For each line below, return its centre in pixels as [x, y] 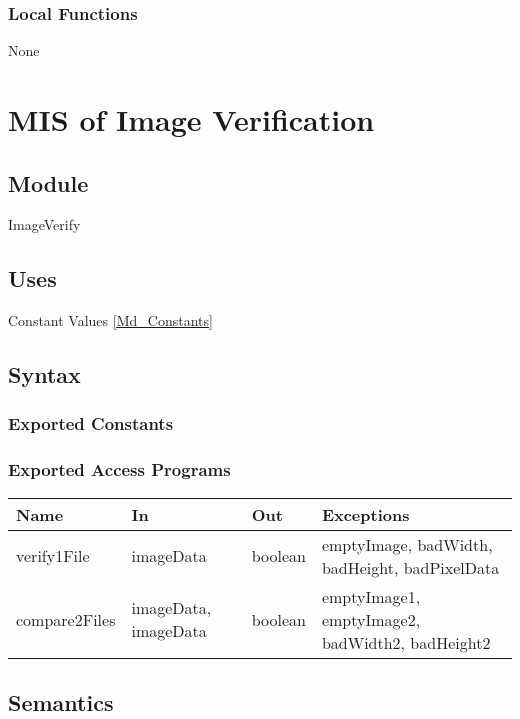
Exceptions [365, 514]
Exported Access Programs [119, 469]
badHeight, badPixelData [410, 567]
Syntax [44, 374]
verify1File [53, 556]
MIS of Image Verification [191, 119]
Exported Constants [91, 423]
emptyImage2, [371, 619]
